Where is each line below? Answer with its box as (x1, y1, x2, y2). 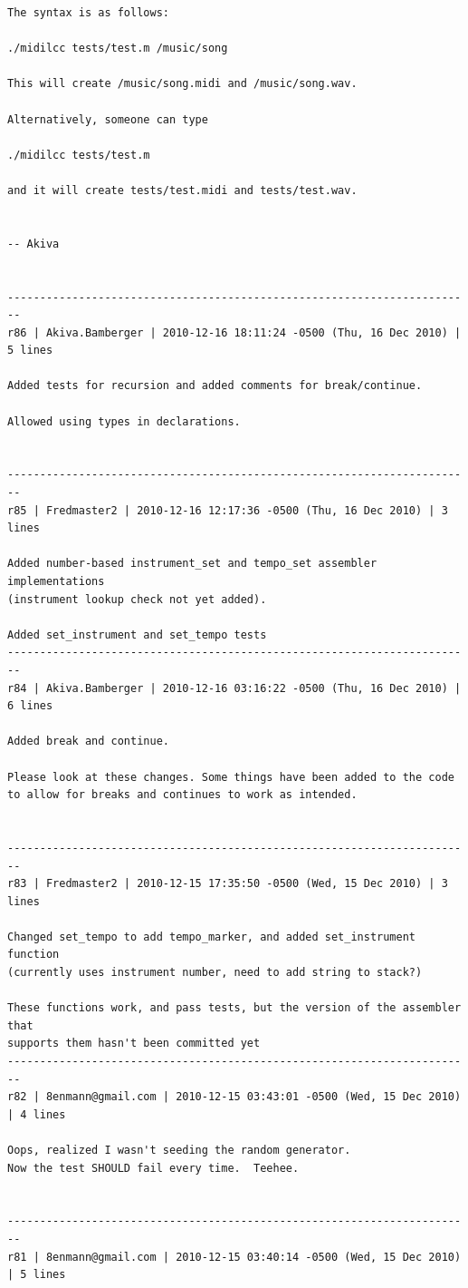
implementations (7, 575, 105, 588)
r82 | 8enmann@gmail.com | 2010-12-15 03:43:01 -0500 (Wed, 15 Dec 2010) (7, 1090, 462, 1104)
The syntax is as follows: (7, 6, 169, 19)
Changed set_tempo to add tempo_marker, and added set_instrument (7, 930, 416, 943)
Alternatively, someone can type (7, 112, 208, 126)
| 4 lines (7, 1107, 66, 1121)
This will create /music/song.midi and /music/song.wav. (7, 77, 358, 91)
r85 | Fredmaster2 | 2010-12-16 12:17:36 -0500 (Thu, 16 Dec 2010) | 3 (7, 503, 448, 517)
